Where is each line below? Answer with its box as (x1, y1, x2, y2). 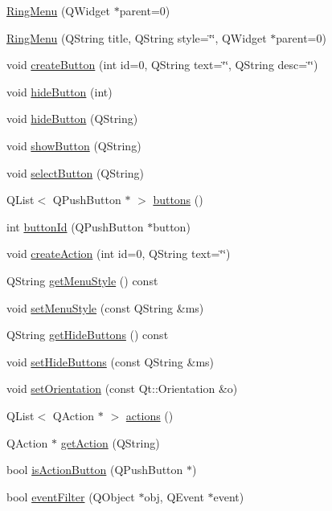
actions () (125, 407, 174, 423)
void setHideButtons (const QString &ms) (6, 353, 215, 370)
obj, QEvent (144, 488, 204, 505)
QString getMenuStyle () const (6, 272, 158, 288)
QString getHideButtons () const (6, 326, 169, 343)
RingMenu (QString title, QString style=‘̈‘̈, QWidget (6, 29, 267, 46)
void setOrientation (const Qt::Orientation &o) (6, 380, 238, 397)
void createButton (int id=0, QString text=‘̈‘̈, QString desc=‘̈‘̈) (6, 56, 318, 73)
